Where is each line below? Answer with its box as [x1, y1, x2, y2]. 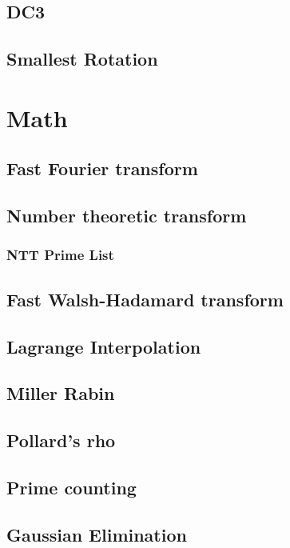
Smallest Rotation [6, 46, 158, 71]
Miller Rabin [6, 381, 115, 406]
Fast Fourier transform [6, 156, 198, 181]
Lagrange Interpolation [6, 334, 201, 358]
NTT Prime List [6, 245, 114, 265]
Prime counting [6, 474, 137, 499]
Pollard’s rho [6, 428, 116, 453]
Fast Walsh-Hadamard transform [6, 286, 284, 311]
